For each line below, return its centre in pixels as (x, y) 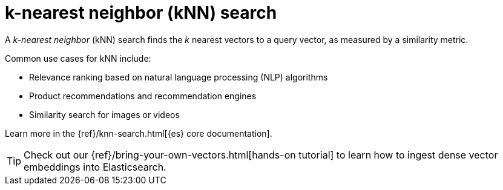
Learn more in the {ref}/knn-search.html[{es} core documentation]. (139, 133)
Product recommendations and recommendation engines (143, 96)
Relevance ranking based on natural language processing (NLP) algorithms (179, 77)
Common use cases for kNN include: (78, 58)
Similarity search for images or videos (104, 114)
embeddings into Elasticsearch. (95, 167)
